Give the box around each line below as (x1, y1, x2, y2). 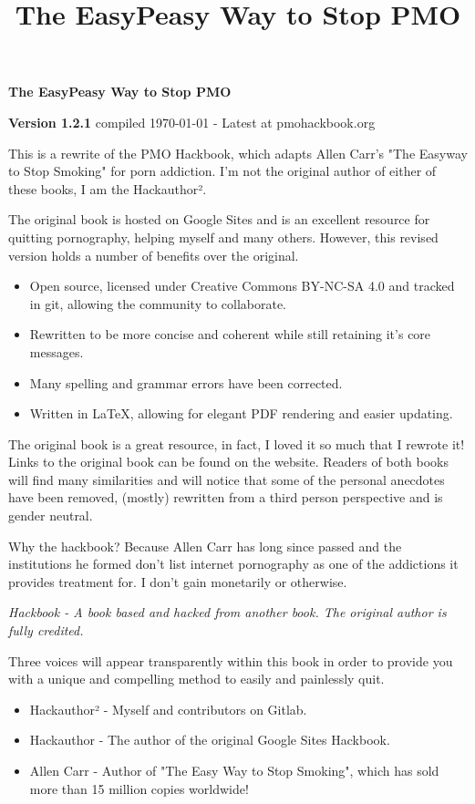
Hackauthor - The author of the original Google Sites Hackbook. (29, 730, 390, 749)
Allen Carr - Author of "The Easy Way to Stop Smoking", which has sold (29, 761, 439, 779)
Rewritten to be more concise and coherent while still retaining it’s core (29, 325, 431, 344)
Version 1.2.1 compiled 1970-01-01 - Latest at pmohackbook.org (8, 112, 376, 131)
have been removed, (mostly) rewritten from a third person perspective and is (8, 488, 443, 507)
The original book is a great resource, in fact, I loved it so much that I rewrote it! (8, 434, 465, 453)
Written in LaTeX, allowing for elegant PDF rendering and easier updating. (29, 404, 453, 423)
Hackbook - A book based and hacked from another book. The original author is (8, 603, 447, 622)
